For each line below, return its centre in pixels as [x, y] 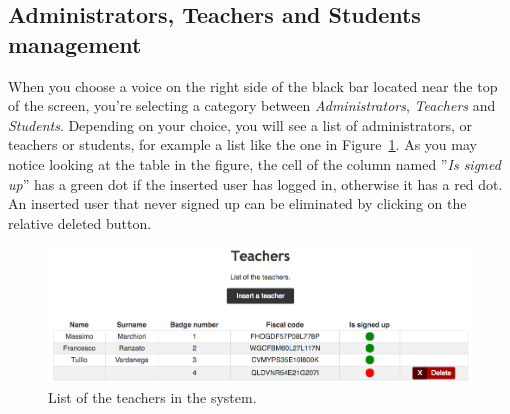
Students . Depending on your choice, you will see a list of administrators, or [240, 124]
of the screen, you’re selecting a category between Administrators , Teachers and [252, 105]
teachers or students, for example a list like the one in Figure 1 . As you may [242, 144]
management [75, 43]
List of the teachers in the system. [152, 396]
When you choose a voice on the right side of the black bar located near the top [253, 85]
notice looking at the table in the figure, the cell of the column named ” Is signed [254, 163]
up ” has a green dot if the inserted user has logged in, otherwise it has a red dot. [255, 183]
